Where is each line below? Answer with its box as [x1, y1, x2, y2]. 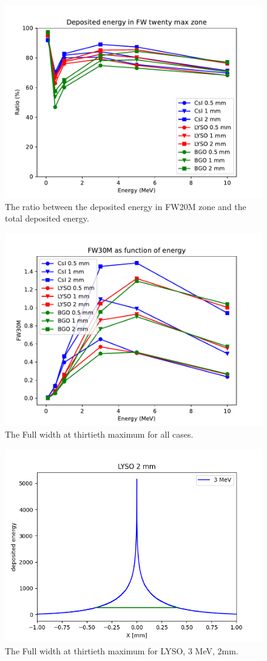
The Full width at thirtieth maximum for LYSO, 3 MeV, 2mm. [5, 644, 238, 657]
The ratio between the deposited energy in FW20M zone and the [5, 200, 246, 212]
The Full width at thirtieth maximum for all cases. [5, 428, 194, 441]
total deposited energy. [5, 212, 89, 225]
